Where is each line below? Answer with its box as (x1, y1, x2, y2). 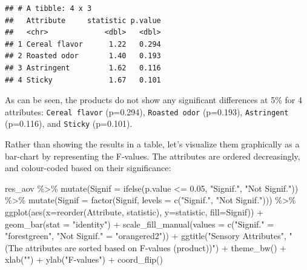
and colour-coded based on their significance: (5, 161, 171, 174)
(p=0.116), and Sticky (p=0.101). (5, 117, 133, 130)
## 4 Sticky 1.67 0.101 (5, 75, 161, 84)
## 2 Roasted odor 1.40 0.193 (5, 52, 161, 61)
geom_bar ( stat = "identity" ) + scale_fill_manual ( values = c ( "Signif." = (5, 217, 274, 230)
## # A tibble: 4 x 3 (5, 4, 92, 13)
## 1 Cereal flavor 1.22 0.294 (5, 39, 161, 49)
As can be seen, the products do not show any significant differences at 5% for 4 (5, 93, 302, 106)
